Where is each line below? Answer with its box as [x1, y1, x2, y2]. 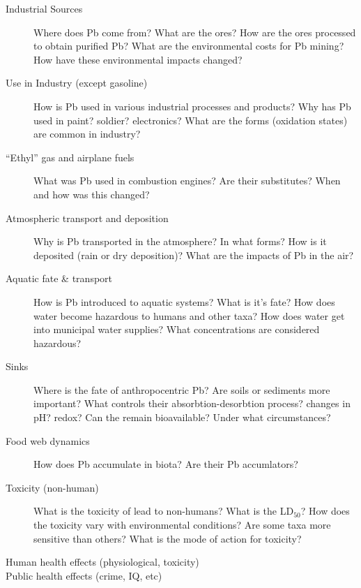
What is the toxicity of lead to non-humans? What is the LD [33, 504, 294, 518]
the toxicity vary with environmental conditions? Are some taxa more [33, 517, 331, 532]
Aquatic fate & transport [6, 271, 113, 286]
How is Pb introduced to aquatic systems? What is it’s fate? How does [33, 294, 335, 309]
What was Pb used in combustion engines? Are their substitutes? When [33, 173, 341, 188]
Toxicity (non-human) [6, 480, 99, 494]
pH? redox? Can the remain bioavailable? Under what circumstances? [33, 410, 331, 425]
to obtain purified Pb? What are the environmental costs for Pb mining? [33, 38, 344, 53]
